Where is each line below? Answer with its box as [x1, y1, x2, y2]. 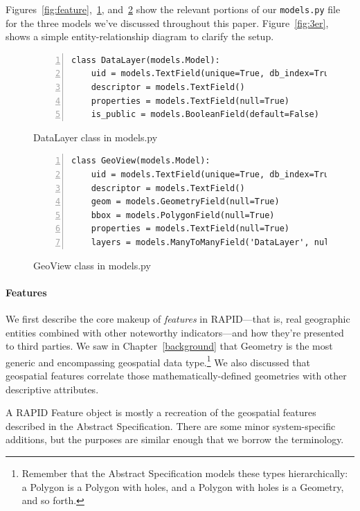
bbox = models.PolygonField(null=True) [91, 210, 275, 220]
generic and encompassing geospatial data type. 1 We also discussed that [6, 352, 311, 369]
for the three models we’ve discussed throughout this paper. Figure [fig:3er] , [6, 15, 329, 30]
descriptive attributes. [6, 382, 99, 396]
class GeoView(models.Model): [71, 156, 210, 166]
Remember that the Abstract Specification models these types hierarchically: [21, 465, 348, 480]
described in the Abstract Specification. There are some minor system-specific [6, 418, 336, 433]
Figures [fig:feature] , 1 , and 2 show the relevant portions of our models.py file [6, 2, 341, 16]
